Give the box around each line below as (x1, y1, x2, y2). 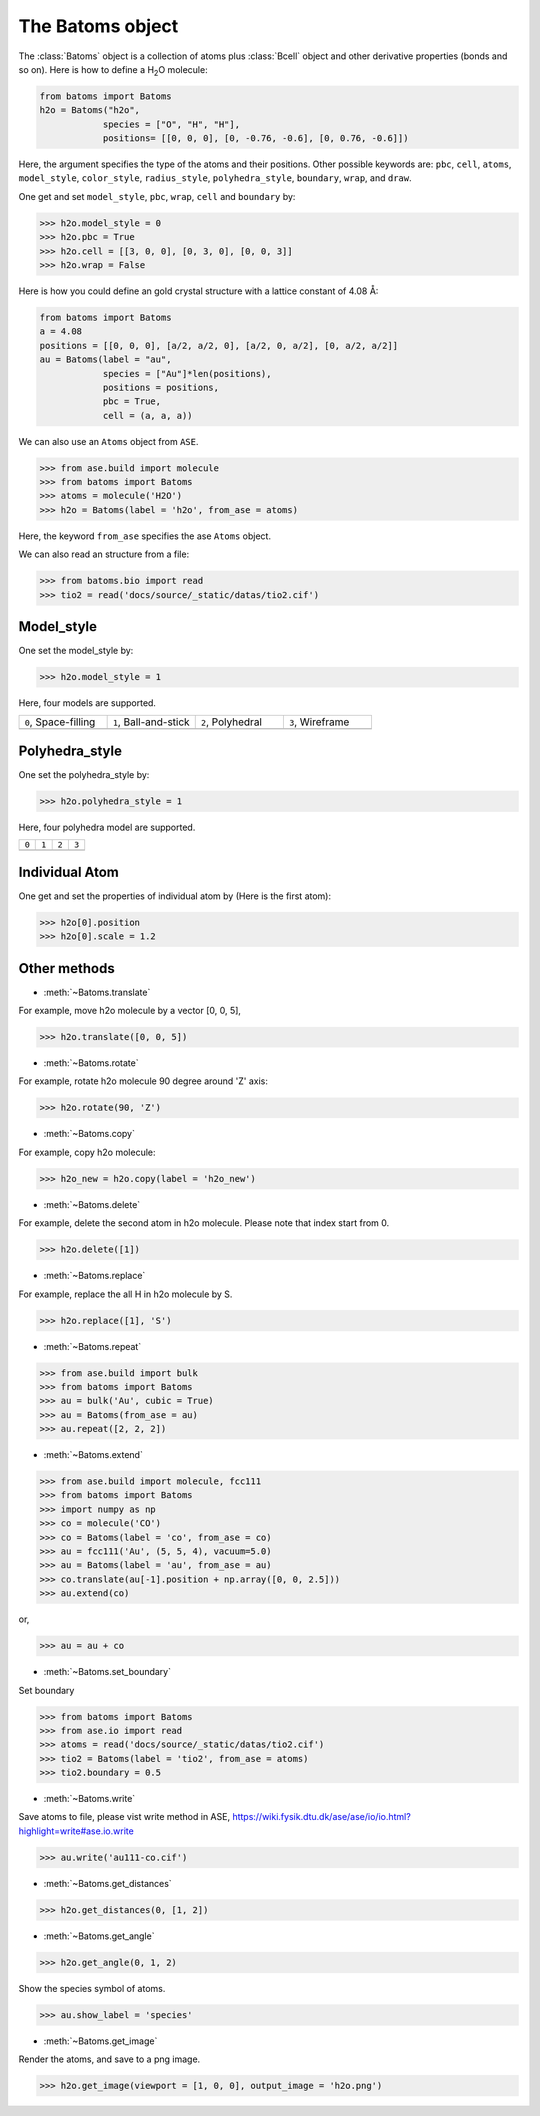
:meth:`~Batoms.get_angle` (43, 1930, 155, 1942)
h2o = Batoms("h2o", (39, 105, 140, 116)
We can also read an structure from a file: (18, 548, 190, 560)
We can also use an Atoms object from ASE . (18, 435, 199, 447)
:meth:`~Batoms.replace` (43, 1270, 146, 1282)
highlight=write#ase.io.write (18, 1825, 134, 1837)
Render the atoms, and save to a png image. (18, 2053, 201, 2065)
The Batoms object (18, 15, 179, 37)
